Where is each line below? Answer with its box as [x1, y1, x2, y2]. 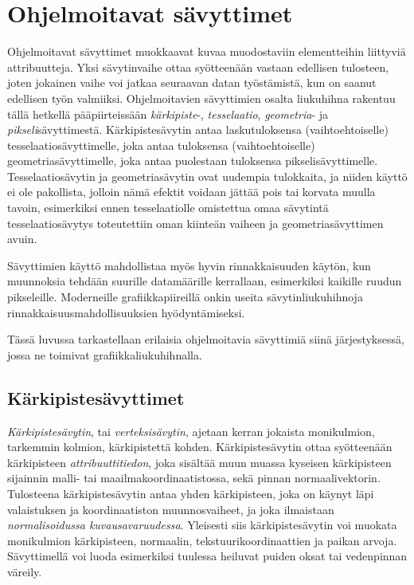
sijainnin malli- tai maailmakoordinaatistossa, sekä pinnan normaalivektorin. [7, 469, 381, 486]
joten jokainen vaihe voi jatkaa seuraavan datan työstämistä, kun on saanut [7, 74, 377, 91]
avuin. [7, 230, 37, 247]
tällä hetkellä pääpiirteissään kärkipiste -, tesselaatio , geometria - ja [7, 105, 328, 122]
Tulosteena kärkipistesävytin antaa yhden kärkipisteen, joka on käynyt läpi [7, 485, 374, 501]
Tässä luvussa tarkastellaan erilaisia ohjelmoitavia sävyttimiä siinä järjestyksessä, [7, 331, 404, 347]
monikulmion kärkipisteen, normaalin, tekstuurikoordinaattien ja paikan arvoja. [7, 532, 397, 548]
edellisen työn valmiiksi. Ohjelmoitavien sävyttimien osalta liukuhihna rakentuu [7, 89, 396, 106]
